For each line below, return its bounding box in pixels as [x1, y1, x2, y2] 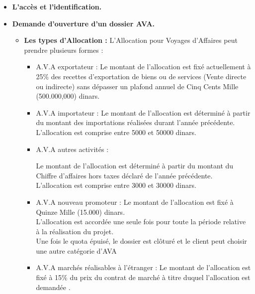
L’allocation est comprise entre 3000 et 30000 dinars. [36, 180, 196, 190]
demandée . [36, 282, 71, 292]
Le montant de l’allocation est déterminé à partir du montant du [36, 160, 234, 171]
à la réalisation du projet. [36, 226, 114, 236]
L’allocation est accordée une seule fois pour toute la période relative [36, 216, 246, 227]
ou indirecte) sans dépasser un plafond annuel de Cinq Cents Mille [36, 81, 239, 91]
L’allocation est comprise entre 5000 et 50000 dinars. [36, 127, 196, 137]
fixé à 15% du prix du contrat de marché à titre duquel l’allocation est [36, 272, 251, 283]
